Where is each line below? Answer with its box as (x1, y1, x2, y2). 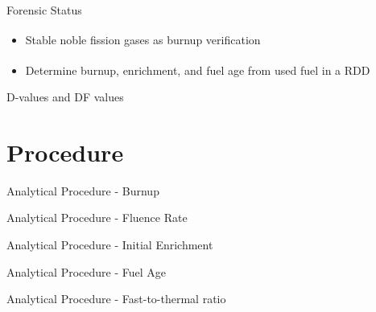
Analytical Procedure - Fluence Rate (6, 209, 188, 226)
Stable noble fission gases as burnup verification (25, 31, 261, 48)
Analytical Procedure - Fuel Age (6, 263, 167, 280)
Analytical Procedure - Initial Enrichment (6, 236, 213, 252)
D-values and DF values (6, 88, 124, 105)
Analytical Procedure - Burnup (6, 182, 159, 199)
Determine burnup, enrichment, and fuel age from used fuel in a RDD (25, 61, 370, 78)
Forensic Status (6, 2, 82, 18)
